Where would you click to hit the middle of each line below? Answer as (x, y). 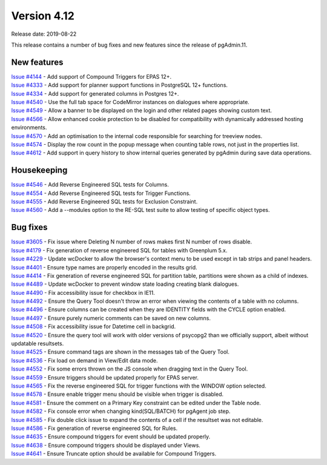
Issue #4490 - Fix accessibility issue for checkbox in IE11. (83, 292)
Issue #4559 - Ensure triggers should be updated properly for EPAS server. (105, 377)
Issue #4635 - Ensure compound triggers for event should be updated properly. (111, 437)
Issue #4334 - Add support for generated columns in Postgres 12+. (95, 93)
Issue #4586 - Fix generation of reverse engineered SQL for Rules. (94, 428)
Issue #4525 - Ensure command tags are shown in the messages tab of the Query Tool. (121, 352)
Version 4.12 (43, 16)
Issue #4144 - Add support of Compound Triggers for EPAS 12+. (91, 76)
